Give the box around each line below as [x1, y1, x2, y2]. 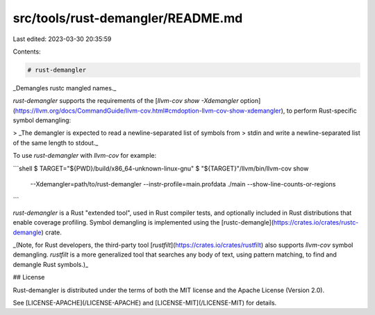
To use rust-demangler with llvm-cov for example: [12, 152, 156, 160]
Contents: [12, 47, 41, 56]
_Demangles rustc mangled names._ [12, 83, 117, 92]
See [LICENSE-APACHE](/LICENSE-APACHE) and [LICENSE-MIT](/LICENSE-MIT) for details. [12, 298, 277, 307]
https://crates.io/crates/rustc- [273, 218, 359, 227]
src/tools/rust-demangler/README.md [12, 10, 243, 26]
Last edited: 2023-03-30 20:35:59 [12, 35, 112, 43]
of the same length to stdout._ [12, 138, 99, 147]
